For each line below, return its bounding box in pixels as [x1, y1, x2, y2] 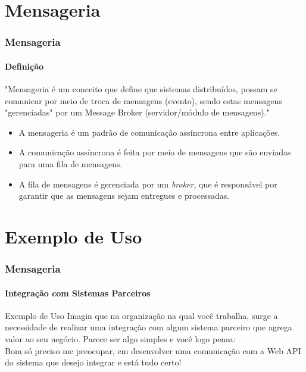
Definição [5, 60, 44, 72]
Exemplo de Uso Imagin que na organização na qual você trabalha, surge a [5, 309, 278, 321]
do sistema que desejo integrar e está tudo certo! [5, 356, 182, 368]
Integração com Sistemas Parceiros [5, 286, 151, 299]
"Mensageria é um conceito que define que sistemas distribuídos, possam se [5, 83, 277, 95]
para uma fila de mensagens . [18, 157, 123, 170]
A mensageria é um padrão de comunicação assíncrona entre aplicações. [18, 126, 280, 138]
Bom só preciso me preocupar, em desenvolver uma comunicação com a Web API [5, 344, 301, 357]
